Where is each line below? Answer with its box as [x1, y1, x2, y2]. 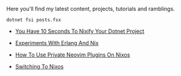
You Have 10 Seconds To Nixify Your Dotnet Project [15, 27, 144, 35]
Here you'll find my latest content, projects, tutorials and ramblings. [6, 5, 176, 12]
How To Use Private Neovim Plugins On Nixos [15, 51, 130, 58]
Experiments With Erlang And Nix [15, 40, 99, 46]
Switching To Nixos [15, 63, 64, 70]
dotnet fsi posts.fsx [6, 17, 62, 23]
